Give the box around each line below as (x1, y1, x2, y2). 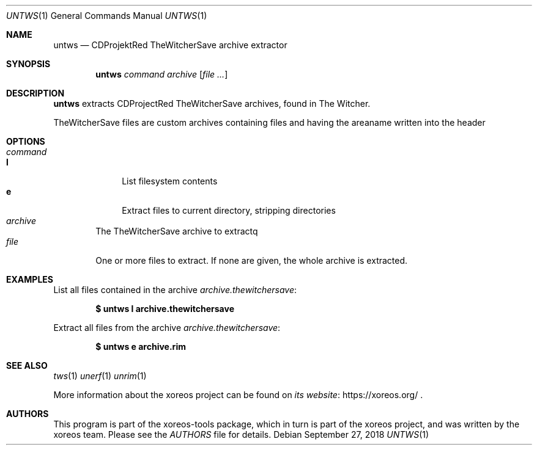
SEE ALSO (6, 360, 48, 371)
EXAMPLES (6, 274, 53, 285)
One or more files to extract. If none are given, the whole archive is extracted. (95, 255, 408, 266)
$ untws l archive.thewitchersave (95, 303, 234, 314)
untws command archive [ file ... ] (95, 69, 228, 79)
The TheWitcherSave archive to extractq (95, 226, 258, 236)
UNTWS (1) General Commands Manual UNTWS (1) (6, 10, 207, 21)
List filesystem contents (122, 176, 218, 186)
